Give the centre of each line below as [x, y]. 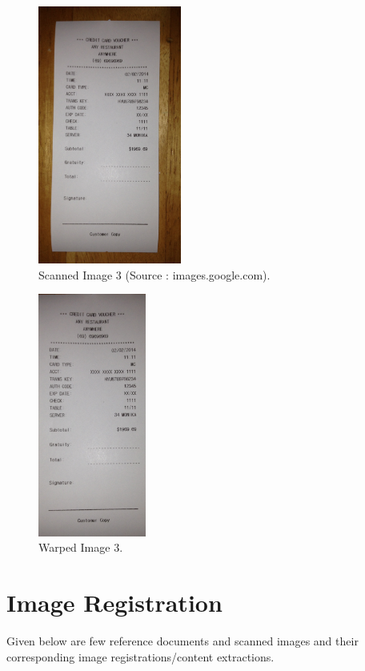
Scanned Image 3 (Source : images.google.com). [154, 274]
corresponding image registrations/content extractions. [140, 656]
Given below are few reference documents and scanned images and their [182, 641]
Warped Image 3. [81, 547]
